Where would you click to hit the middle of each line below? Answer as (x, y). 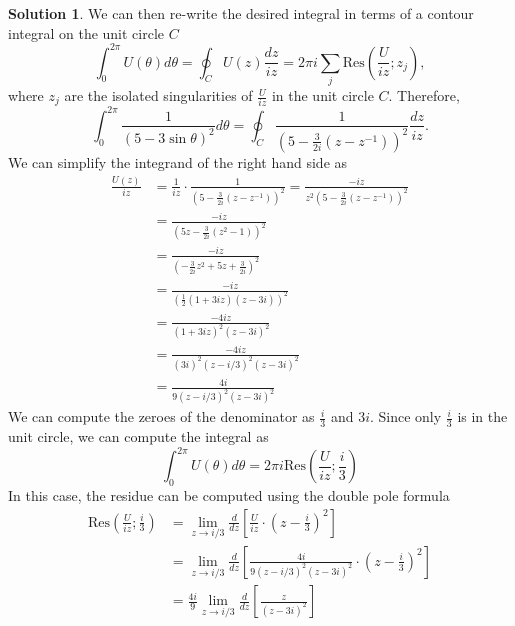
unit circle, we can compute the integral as (138, 436)
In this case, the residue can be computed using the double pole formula (229, 494)
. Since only (405, 416)
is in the (482, 416)
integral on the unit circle (86, 32)
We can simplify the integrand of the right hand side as (178, 161)
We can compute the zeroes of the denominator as (161, 416)
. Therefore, (424, 95)
